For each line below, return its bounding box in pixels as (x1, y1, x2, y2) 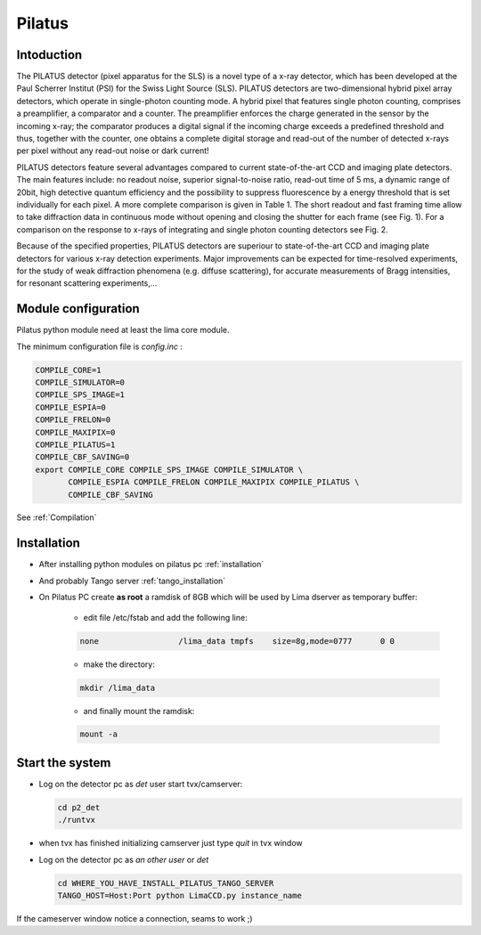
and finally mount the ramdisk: (83, 705, 195, 716)
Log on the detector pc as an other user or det (38, 854, 209, 865)
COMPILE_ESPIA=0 (35, 402, 107, 412)
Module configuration (16, 301, 140, 316)
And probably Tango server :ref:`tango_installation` (38, 575, 226, 586)
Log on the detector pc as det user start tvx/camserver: (38, 778, 243, 789)
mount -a (79, 729, 118, 739)
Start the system (16, 755, 111, 770)
